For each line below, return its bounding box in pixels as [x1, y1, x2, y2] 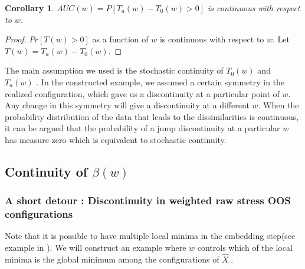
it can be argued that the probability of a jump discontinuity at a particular [5, 122, 280, 134]
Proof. [5, 33, 27, 45]
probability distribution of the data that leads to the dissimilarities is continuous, [5, 110, 299, 122]
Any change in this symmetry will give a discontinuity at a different [5, 99, 250, 111]
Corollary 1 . [5, 2, 54, 14]
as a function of [92, 33, 149, 45]
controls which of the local [197, 241, 293, 254]
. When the [258, 99, 299, 111]
